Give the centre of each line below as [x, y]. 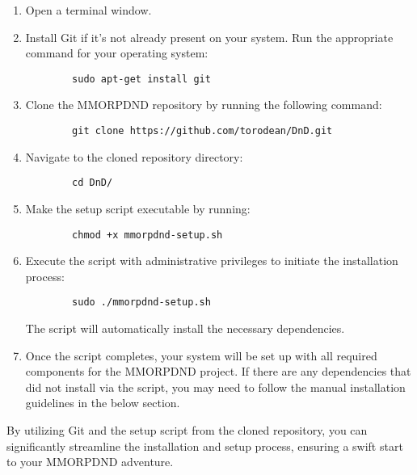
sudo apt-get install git [141, 79]
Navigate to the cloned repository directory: [134, 156]
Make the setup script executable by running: [138, 208]
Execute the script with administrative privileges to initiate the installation [212, 261]
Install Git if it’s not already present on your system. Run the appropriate [209, 37]
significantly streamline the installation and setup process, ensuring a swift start [205, 446]
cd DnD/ [93, 183]
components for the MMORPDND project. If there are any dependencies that [218, 371]
